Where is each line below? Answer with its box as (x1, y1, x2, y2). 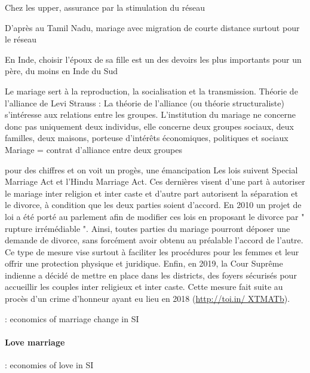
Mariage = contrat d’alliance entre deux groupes (5, 143, 182, 155)
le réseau (5, 33, 36, 45)
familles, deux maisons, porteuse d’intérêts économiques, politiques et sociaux (5, 132, 288, 144)
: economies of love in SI (5, 359, 94, 371)
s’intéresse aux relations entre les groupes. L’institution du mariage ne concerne (5, 108, 296, 121)
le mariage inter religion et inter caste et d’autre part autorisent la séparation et (5, 186, 298, 199)
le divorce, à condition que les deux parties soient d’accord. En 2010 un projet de (5, 198, 302, 211)
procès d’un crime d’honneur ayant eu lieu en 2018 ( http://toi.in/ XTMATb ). (5, 292, 290, 305)
